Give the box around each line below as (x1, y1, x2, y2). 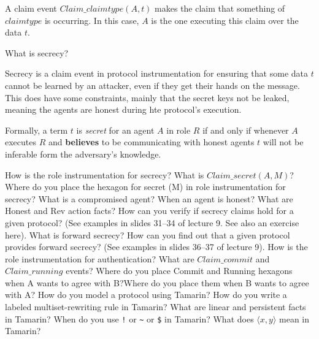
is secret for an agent (76, 123, 155, 136)
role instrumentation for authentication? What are (5, 252, 194, 265)
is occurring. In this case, (44, 13, 139, 26)
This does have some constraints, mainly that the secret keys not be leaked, (5, 91, 290, 104)
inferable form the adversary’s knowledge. (5, 147, 161, 160)
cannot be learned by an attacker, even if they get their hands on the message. (5, 78, 300, 91)
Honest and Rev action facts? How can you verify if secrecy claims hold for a (5, 204, 294, 217)
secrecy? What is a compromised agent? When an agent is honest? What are (5, 192, 293, 205)
